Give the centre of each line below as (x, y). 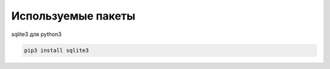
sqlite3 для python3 (36, 34)
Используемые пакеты (73, 16)
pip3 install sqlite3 (57, 50)
